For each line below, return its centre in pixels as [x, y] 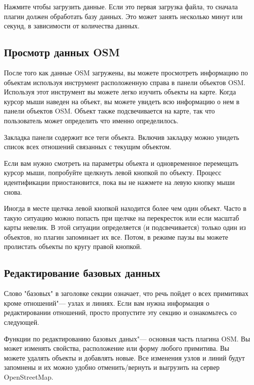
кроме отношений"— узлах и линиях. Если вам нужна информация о [107, 303]
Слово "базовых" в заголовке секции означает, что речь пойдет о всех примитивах [126, 293]
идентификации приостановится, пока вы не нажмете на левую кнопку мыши [119, 182]
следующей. [22, 322]
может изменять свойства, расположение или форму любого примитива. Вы [117, 348]
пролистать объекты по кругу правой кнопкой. [73, 246]
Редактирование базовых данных [82, 273]
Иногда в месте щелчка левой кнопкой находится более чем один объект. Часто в [125, 208]
